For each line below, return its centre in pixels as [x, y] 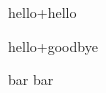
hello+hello [42, 12]
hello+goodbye [53, 45]
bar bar [31, 79]
